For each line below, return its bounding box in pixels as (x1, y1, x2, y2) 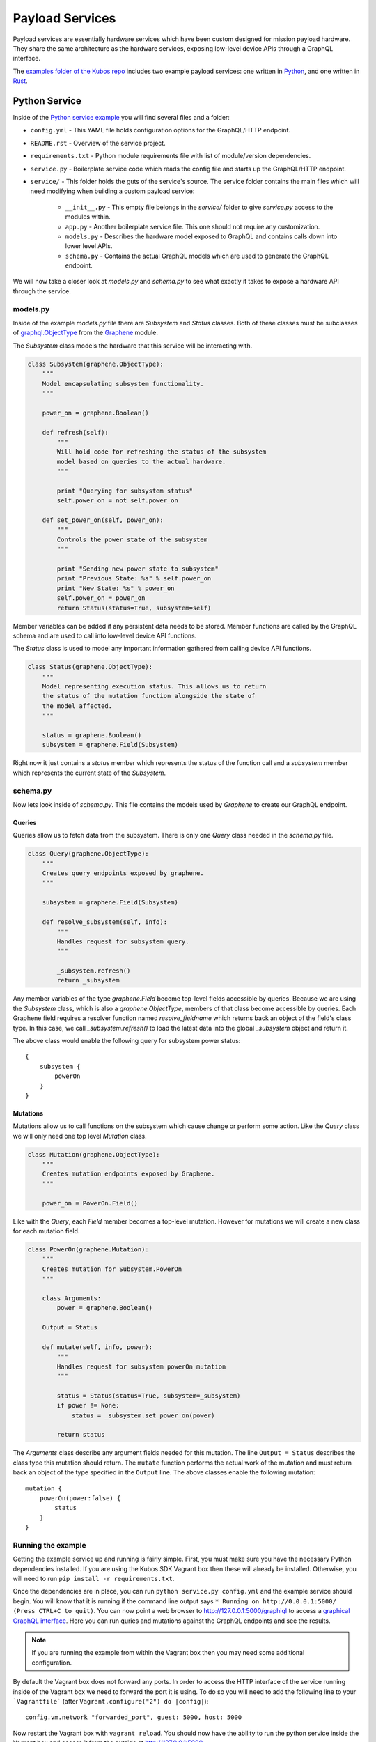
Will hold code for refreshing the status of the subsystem (56, 448, 267, 456)
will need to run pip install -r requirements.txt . (13, 1575, 175, 1583)
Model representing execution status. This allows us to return (42, 683, 267, 691)
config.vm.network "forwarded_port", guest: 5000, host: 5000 (25, 1713, 242, 1721)
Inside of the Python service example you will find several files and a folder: (13, 114, 230, 122)
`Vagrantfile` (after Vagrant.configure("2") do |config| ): (13, 1697, 209, 1705)
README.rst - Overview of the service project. (30, 139, 166, 147)
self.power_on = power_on (56, 594, 146, 602)
